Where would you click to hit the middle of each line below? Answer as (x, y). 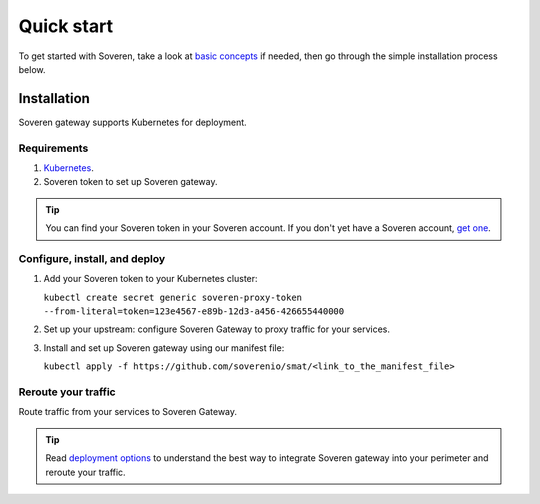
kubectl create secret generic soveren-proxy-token (173, 297)
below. (32, 69)
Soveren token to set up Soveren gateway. (130, 182)
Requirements (53, 148)
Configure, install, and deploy (92, 258)
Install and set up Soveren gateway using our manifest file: (164, 347)
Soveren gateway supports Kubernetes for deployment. (132, 122)
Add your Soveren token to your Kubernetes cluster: (151, 279)
